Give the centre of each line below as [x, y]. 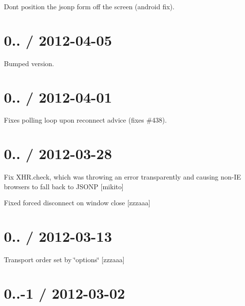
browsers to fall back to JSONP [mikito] [64, 186]
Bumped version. [29, 63]
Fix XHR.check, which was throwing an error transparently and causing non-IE [122, 177]
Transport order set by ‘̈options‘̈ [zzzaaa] [64, 260]
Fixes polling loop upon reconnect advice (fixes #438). [85, 120]
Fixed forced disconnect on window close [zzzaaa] [77, 203]
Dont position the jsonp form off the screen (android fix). [89, 6]
